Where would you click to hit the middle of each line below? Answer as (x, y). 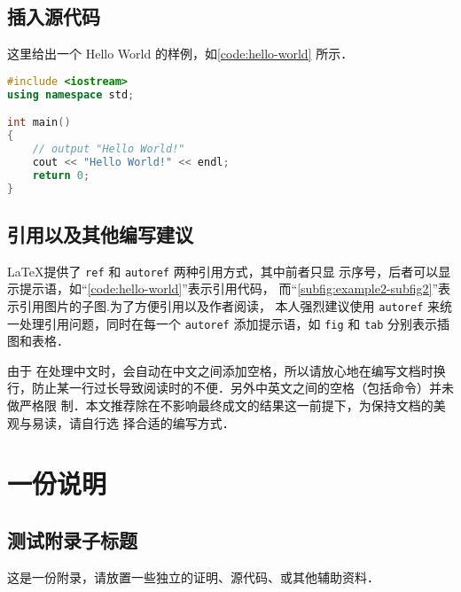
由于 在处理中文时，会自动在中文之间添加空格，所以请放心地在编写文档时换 (227, 370)
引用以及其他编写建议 (100, 234)
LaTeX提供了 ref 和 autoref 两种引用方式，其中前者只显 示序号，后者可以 (223, 271)
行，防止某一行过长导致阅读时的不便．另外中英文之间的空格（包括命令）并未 (230, 388)
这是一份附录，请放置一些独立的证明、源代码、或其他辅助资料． (193, 576)
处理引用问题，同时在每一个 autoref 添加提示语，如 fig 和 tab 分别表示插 (234, 323)
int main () (39, 123)
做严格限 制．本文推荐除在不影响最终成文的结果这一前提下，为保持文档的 (220, 405)
